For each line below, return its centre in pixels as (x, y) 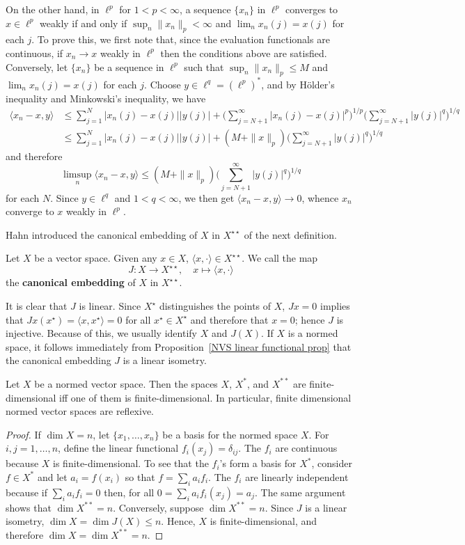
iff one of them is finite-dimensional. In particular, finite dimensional (205, 397)
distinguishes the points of (215, 306)
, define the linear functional (118, 448)
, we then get (206, 197)
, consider (332, 463)
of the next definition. (290, 234)
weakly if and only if (84, 23)
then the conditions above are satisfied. (244, 53)
